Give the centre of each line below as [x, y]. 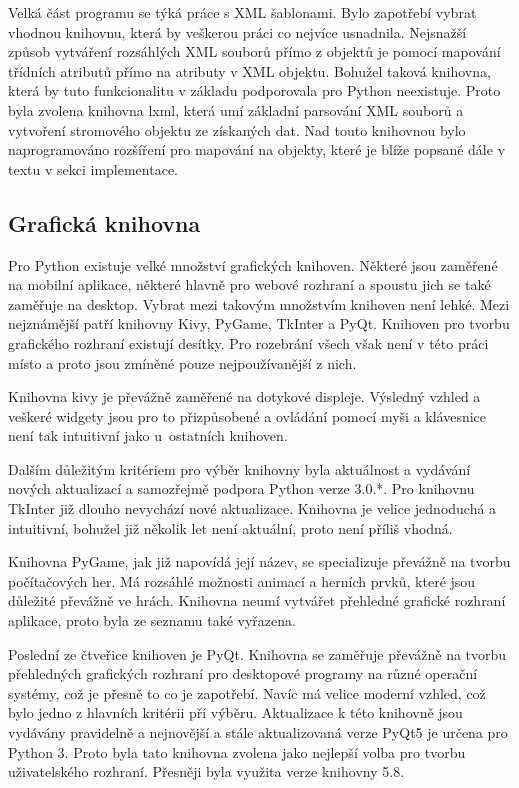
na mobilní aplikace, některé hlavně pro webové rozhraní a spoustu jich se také [249, 284]
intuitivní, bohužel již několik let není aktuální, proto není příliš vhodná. [230, 527]
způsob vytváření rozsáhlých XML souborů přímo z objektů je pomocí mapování [254, 51]
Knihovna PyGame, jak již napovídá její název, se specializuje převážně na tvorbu [259, 561]
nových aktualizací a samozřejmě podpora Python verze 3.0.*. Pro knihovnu [241, 488]
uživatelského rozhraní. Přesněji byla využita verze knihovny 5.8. [206, 771]
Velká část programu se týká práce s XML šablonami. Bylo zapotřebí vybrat [242, 12]
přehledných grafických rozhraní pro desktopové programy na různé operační [243, 673]
